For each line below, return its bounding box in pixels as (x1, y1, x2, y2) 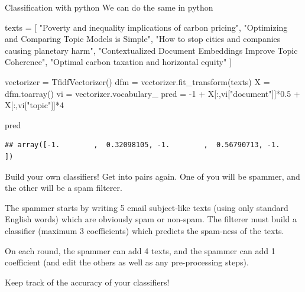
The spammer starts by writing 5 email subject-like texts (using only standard (5, 201, 288, 213)
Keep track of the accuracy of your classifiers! (5, 275, 170, 288)
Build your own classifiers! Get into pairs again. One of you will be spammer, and (5, 170, 300, 182)
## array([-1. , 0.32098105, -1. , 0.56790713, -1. (5, 141, 280, 150)
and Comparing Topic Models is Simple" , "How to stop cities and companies (5, 33, 281, 45)
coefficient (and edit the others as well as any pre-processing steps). (5, 256, 249, 268)
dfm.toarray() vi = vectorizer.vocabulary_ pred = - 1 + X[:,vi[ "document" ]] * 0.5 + (5, 87, 300, 99)
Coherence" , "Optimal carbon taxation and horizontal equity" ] (5, 56, 232, 68)
